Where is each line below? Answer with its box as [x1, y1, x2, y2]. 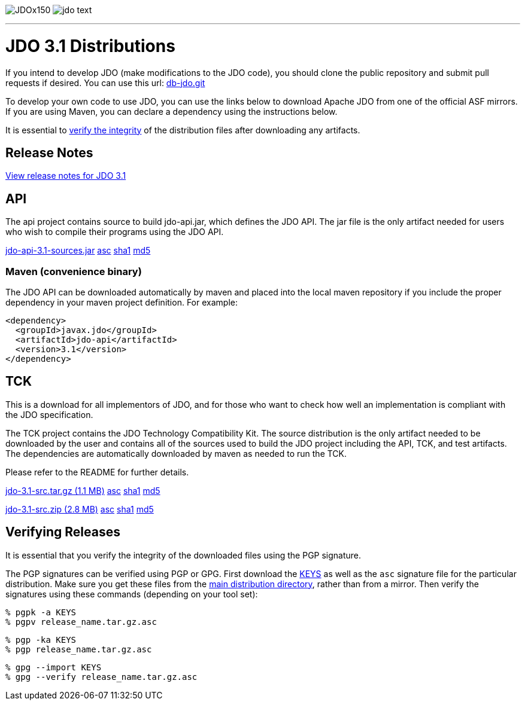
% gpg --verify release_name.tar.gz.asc [5, 672, 198, 682]
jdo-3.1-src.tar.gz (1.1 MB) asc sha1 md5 [5, 485, 160, 496]
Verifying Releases [5, 524, 120, 540]
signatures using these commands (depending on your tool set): [5, 588, 258, 599]
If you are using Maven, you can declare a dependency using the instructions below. [5, 106, 338, 117]
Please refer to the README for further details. [5, 466, 189, 477]
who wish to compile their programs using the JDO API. [5, 227, 224, 237]
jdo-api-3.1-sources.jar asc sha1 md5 [5, 245, 151, 256]
